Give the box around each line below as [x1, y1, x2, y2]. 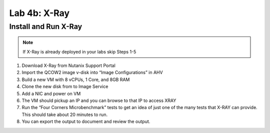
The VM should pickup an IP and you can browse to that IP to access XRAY [21, 97, 176, 103]
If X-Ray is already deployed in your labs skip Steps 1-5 [22, 48, 136, 54]
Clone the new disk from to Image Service [21, 83, 108, 89]
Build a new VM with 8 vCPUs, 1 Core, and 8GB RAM [21, 76, 130, 82]
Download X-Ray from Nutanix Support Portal [21, 62, 116, 68]
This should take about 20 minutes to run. [21, 111, 107, 117]
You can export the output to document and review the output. [21, 118, 150, 124]
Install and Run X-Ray [9, 22, 82, 31]
